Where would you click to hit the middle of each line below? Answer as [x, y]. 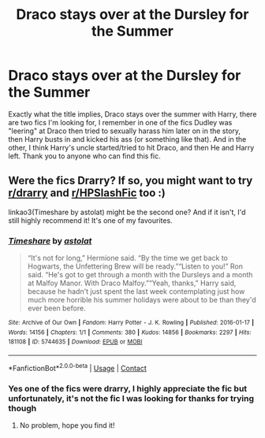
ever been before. [56, 308]
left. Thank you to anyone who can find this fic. [84, 156]
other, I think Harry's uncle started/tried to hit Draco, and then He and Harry [131, 147]
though [22, 408]
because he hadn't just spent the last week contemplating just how [136, 291]
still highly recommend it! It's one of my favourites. [90, 220]
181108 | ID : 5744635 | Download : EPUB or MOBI [75, 342]
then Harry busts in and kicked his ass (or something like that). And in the [127, 139]
